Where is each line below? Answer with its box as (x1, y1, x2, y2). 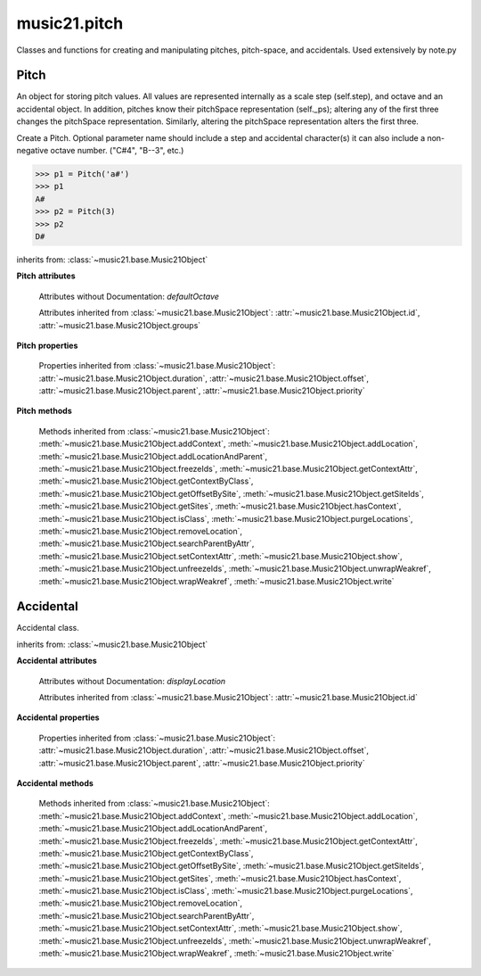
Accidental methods (16, 777, 94, 789)
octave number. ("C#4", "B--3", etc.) (50, 145, 184, 156)
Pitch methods (16, 406, 72, 417)
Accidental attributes (16, 656, 97, 666)
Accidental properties (16, 712, 100, 723)
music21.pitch (16, 13, 124, 33)
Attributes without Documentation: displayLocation (38, 675, 226, 686)
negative (16, 145, 49, 156)
